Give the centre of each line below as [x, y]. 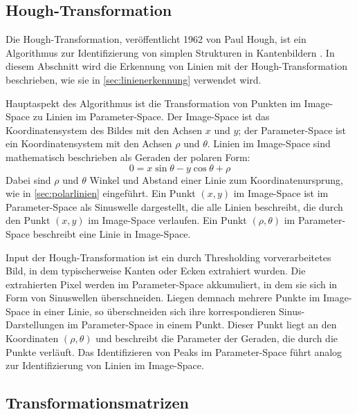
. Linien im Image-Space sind [269, 143]
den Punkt [28, 220]
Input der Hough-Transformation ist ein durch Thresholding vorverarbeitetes [168, 257]
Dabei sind [28, 179]
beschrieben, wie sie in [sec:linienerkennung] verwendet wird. [134, 79]
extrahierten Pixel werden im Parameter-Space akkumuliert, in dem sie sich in [172, 284]
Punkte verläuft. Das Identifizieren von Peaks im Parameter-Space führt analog [174, 351]
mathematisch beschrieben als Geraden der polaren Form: [128, 157]
